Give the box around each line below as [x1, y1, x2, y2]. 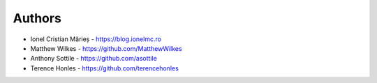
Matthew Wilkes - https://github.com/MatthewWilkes [30, 44, 182, 52]
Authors [13, 10, 62, 26]
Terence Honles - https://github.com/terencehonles [30, 63, 179, 73]
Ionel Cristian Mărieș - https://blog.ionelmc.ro [30, 35, 162, 43]
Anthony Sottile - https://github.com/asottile [30, 54, 157, 63]
